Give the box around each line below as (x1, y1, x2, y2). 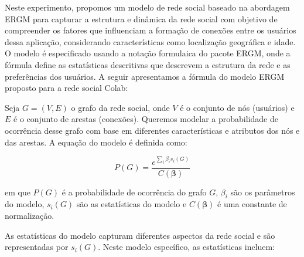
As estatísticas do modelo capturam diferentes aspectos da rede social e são (5, 229, 275, 241)
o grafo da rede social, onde (71, 101, 170, 113)
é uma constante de (217, 198, 287, 210)
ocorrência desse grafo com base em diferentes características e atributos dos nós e (5, 124, 300, 136)
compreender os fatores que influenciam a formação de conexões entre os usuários (5, 24, 296, 36)
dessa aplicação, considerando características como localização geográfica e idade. (5, 35, 296, 48)
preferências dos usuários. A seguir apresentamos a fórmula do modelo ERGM (5, 70, 285, 82)
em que (5, 185, 30, 198)
